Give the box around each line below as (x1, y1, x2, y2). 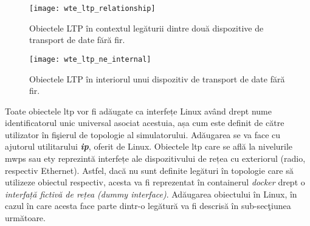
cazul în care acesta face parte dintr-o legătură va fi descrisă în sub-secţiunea (5, 199, 291, 212)
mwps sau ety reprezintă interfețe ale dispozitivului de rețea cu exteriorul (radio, (5, 152, 306, 165)
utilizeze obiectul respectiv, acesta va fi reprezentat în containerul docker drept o (5, 176, 305, 188)
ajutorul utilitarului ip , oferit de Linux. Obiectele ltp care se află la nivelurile (5, 140, 293, 153)
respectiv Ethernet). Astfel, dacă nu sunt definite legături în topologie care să (5, 164, 294, 176)
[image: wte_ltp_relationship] (29, 4, 156, 13)
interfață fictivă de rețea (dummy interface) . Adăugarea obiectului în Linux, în (5, 187, 297, 200)
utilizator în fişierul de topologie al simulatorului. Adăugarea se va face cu (5, 128, 281, 141)
